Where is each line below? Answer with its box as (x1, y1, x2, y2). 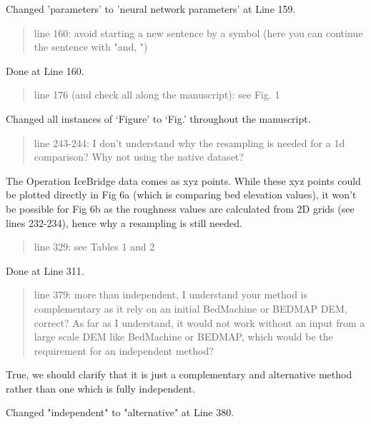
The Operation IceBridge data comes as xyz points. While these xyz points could (6, 173, 361, 188)
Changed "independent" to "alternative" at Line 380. (6, 405, 234, 420)
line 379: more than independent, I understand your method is (34, 287, 307, 302)
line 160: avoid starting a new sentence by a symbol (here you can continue (34, 25, 363, 40)
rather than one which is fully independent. (6, 380, 196, 395)
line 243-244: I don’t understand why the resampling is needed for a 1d (34, 135, 345, 150)
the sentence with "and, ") (34, 39, 148, 54)
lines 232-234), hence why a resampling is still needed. (6, 215, 242, 230)
